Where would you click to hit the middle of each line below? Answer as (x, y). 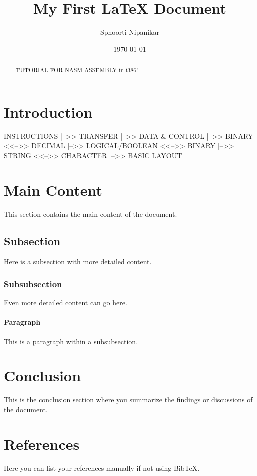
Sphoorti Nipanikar (130, 32)
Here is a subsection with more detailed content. (78, 261)
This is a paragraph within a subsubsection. (71, 341)
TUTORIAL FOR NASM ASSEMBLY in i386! (77, 70)
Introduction (48, 112)
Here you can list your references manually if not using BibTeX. (102, 467)
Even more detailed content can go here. (66, 302)
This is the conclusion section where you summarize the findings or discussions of (128, 399)
